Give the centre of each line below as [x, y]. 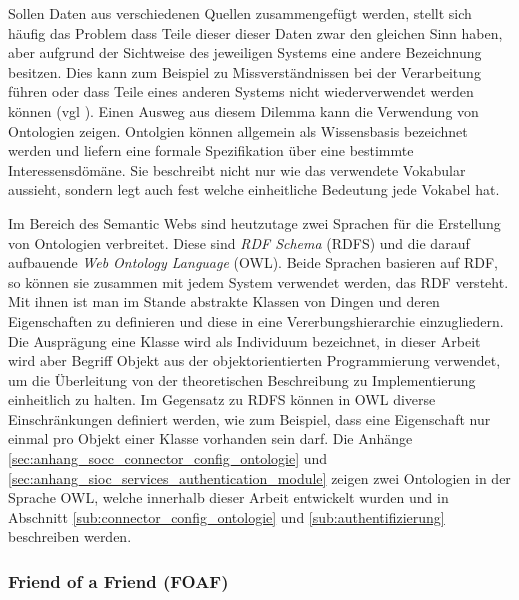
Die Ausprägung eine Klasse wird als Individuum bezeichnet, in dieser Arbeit [244, 340]
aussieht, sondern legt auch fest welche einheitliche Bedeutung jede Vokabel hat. [254, 189]
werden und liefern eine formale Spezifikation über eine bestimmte [211, 150]
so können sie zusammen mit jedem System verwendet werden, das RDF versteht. [258, 281]
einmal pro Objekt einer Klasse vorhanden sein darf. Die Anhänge [210, 438]
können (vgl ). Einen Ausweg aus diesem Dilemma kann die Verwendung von [243, 110]
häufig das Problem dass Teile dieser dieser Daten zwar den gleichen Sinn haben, [255, 32]
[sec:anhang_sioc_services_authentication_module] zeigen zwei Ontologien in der [259, 477]
